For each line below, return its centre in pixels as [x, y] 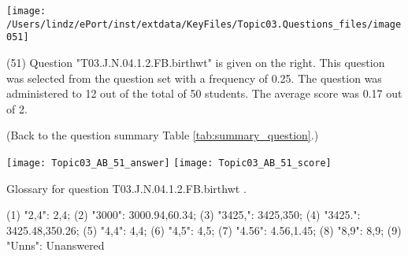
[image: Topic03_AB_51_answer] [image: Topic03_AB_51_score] [169, 163]
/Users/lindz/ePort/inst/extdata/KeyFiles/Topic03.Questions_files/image [204, 24]
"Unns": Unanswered [56, 245]
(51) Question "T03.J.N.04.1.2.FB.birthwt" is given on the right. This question [196, 62]
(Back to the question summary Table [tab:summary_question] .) [163, 135]
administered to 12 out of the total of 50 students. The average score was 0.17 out [204, 93]
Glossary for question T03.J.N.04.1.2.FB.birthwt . [126, 188]
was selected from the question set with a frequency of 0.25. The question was [194, 78]
